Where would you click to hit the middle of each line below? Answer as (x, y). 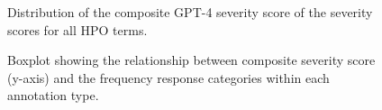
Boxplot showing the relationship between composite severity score (191, 60)
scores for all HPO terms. (77, 29)
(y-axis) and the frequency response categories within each (168, 77)
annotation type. (53, 95)
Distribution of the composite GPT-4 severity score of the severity (190, 12)
